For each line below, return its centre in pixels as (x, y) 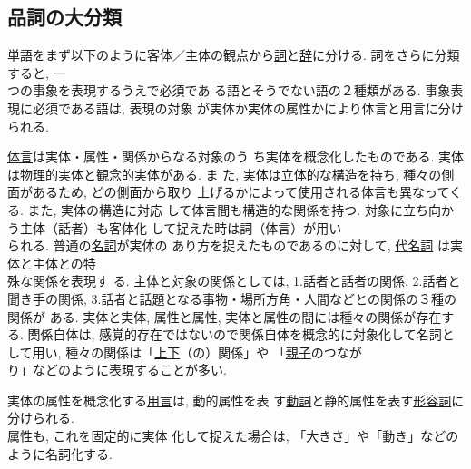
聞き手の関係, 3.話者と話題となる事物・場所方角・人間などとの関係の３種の (232, 298)
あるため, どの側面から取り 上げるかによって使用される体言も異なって (240, 192)
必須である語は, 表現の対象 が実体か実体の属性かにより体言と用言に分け (248, 107)
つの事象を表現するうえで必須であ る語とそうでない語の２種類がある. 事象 (229, 90)
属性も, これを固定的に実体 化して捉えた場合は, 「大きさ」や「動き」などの (233, 436)
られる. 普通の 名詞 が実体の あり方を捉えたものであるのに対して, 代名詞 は (229, 245)
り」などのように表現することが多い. (117, 370)
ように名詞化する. (60, 453)
